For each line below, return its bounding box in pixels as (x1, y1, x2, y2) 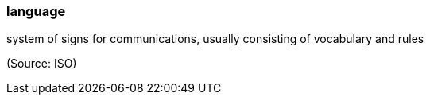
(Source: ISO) (6, 56, 77, 71)
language (6, 3, 66, 19)
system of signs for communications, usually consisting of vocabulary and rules (6, 32, 424, 46)
